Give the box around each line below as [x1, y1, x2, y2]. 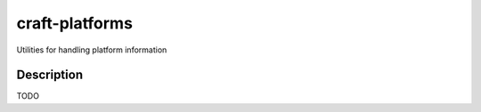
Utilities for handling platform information [16, 44, 167, 55]
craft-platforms [16, 13, 134, 33]
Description [16, 68, 84, 83]
